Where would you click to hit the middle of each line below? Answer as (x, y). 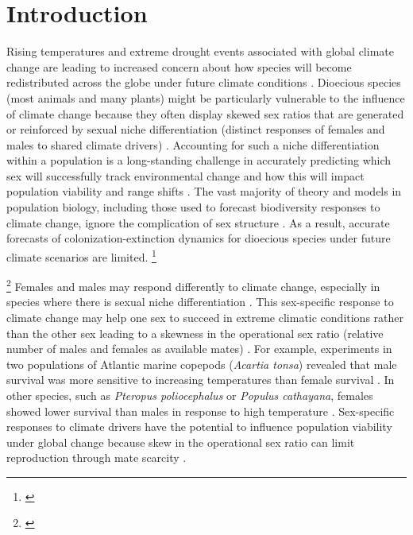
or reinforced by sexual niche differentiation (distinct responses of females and (196, 129)
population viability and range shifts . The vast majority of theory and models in (204, 191)
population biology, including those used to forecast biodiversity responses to (193, 207)
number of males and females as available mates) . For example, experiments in (199, 349)
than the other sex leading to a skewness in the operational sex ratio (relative (195, 333)
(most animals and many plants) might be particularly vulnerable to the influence (206, 97)
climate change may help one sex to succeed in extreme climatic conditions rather (205, 317)
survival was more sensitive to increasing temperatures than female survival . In (201, 380)
